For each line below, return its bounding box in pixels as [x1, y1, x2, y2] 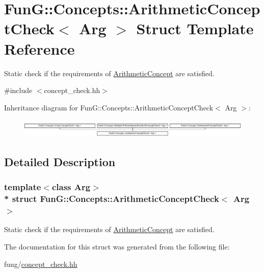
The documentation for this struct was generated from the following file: [4, 241, 230, 252]
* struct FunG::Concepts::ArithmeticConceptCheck [4, 192, 219, 205]
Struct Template [136, 18, 254, 39]
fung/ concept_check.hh [4, 258, 77, 269]
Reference [4, 38, 75, 59]
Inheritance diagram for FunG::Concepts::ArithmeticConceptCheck [4, 102, 214, 112]
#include [4, 85, 33, 96]
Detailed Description [4, 154, 116, 170]
